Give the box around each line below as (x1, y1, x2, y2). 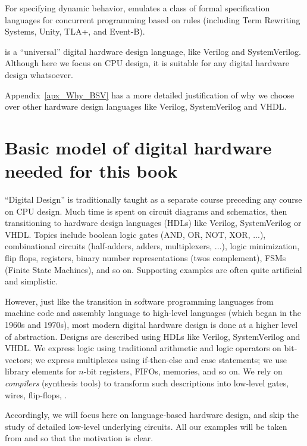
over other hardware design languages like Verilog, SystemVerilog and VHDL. (5, 100, 287, 113)
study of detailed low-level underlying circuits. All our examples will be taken (5, 420, 287, 432)
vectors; (5, 353, 33, 366)
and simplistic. (5, 275, 58, 287)
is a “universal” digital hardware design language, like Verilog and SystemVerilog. (5, 45, 301, 57)
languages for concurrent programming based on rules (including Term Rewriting (5, 13, 300, 26)
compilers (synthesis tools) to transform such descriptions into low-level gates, (5, 376, 289, 389)
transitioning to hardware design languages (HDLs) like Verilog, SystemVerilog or (5, 216, 302, 229)
